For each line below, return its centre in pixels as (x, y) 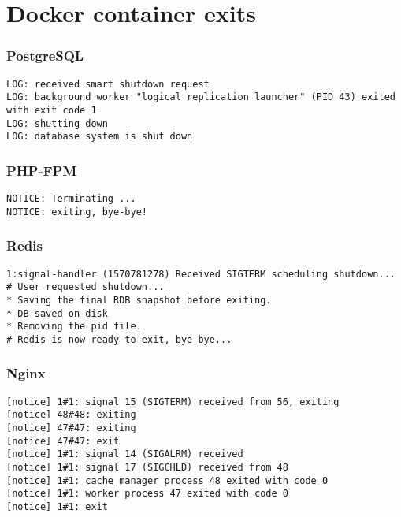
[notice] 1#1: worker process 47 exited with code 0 (147, 494)
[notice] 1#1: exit (57, 507)
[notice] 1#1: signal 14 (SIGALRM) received (125, 454)
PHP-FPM (42, 170)
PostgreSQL (45, 56)
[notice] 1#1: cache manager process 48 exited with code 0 (167, 480)
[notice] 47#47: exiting (71, 428)
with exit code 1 (52, 110)
